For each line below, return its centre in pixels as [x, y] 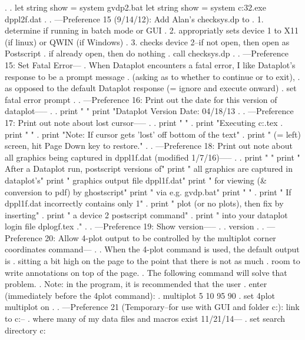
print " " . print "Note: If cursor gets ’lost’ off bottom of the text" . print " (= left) [153, 134]
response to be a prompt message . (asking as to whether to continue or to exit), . [152, 76]
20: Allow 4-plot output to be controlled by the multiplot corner [160, 237]
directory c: [25, 330]
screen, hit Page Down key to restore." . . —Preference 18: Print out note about [149, 146]
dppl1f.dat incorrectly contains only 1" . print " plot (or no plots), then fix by [144, 203]
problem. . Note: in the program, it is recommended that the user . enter [136, 284]
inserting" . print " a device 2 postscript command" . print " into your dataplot [146, 214]
